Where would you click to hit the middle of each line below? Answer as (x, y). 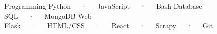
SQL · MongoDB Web (48, 16)
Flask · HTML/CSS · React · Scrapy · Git (109, 25)
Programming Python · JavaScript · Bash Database (103, 6)
